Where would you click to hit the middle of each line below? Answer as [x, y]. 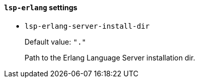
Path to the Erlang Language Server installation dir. [110, 57]
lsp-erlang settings [41, 7]
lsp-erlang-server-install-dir [87, 26]
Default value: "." [56, 42]
